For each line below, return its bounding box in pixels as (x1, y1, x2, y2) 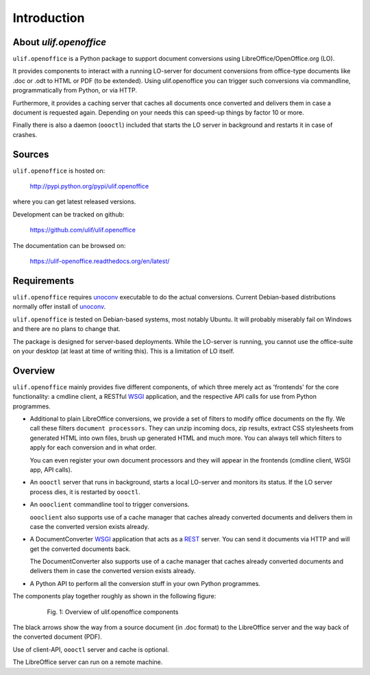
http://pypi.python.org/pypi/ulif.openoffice (29, 182, 149, 191)
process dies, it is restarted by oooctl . (29, 487, 140, 496)
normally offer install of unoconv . (12, 302, 106, 311)
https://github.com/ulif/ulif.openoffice (29, 226, 136, 234)
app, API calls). (29, 465, 73, 474)
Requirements (12, 275, 75, 286)
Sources (12, 148, 49, 160)
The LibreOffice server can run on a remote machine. (12, 658, 163, 666)
